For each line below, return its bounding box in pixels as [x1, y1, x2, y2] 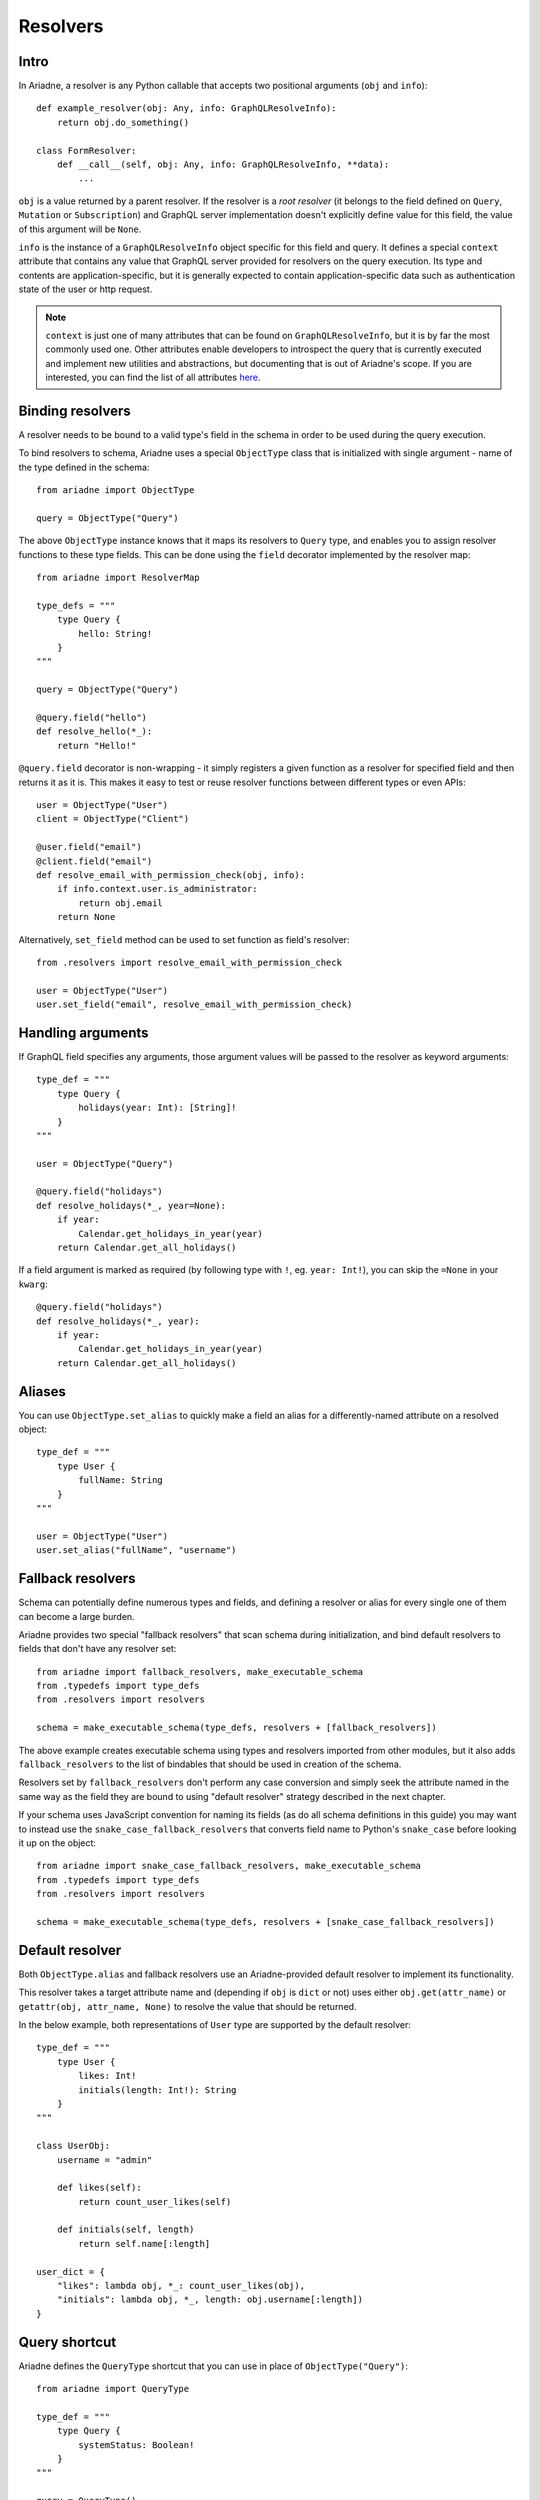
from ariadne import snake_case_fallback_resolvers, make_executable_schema [36, 1860, 422, 1872]
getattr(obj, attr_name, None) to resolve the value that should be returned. [18, 2000, 357, 2012]
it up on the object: [18, 1836, 97, 1849]
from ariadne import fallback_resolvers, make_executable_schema [36, 1666, 364, 1677]
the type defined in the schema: [18, 461, 150, 473]
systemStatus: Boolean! [78, 2439, 195, 2450]
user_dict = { [36, 2266, 105, 2277]
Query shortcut [18, 2333, 117, 2350]
